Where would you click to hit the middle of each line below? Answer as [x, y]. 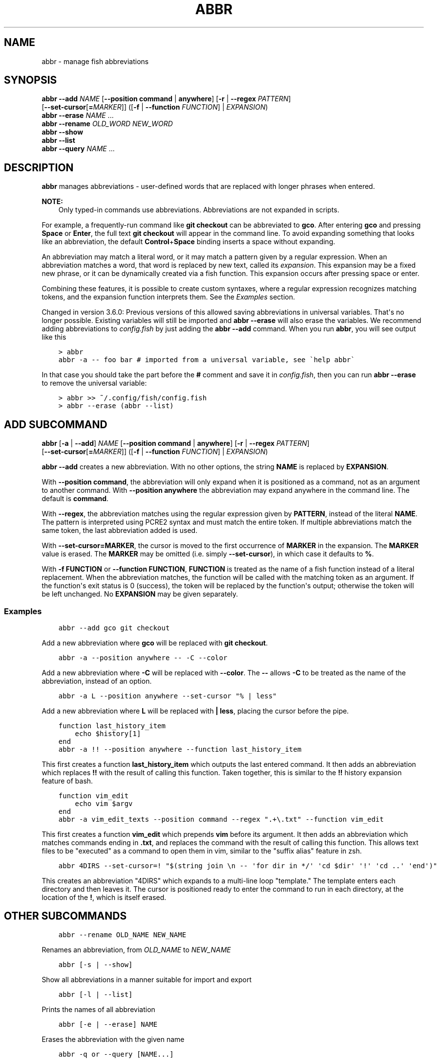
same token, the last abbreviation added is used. [120, 531]
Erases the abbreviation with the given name [113, 1039]
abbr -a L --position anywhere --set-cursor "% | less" [168, 696]
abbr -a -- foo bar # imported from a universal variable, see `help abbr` [207, 360]
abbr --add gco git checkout [114, 628]
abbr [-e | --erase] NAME [108, 1024]
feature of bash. [67, 781]
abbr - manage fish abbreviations [95, 61]
